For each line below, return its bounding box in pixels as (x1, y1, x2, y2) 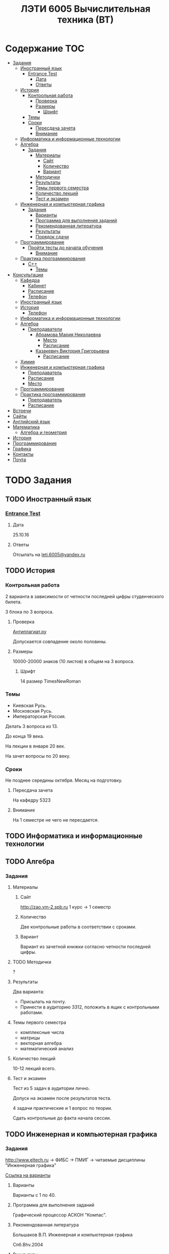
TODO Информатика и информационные (5, 832, 143, 841)
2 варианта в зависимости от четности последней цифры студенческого (5, 593, 164, 599)
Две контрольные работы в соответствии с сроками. (20, 924, 136, 930)
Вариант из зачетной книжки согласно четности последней (20, 943, 151, 950)
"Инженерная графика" (5, 1162, 57, 1168)
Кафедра (20, 277, 40, 283)
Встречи (12, 407, 32, 413)
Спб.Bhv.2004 (12, 1241, 43, 1247)
